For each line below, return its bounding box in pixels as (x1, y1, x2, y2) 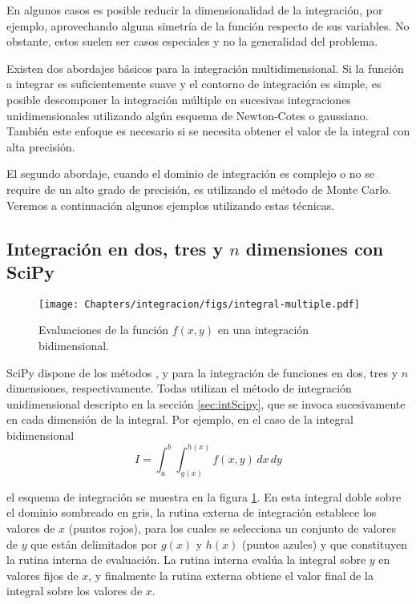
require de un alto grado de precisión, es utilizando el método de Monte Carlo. (6, 180, 392, 197)
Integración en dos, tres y (6, 236, 224, 260)
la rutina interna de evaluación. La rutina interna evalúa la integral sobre (6, 551, 366, 568)
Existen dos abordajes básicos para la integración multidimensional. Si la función (6, 59, 404, 76)
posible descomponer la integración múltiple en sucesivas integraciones (6, 91, 351, 107)
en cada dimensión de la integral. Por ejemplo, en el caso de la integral (6, 411, 353, 428)
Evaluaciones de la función (38, 321, 169, 338)
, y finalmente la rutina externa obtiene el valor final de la (88, 566, 374, 583)
